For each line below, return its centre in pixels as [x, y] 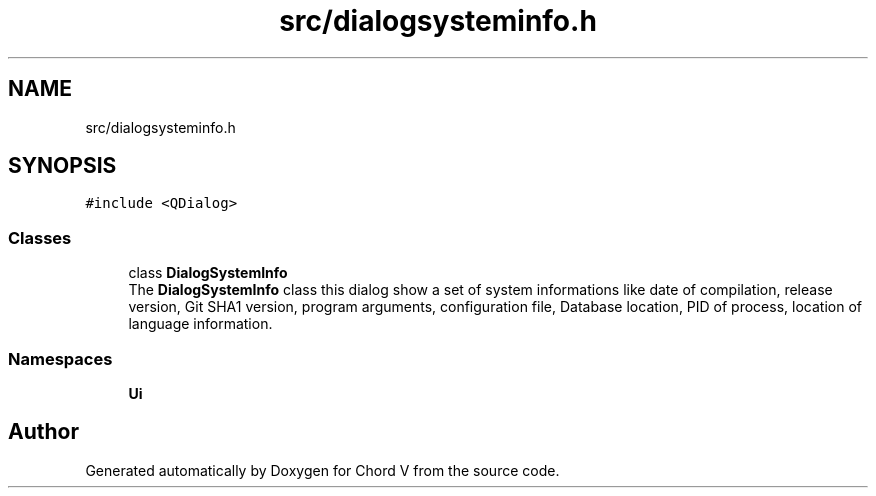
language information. [200, 324]
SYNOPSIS [62, 166]
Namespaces [60, 358]
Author [43, 432]
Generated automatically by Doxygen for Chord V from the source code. [322, 470]
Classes [40, 237]
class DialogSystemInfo [208, 273]
